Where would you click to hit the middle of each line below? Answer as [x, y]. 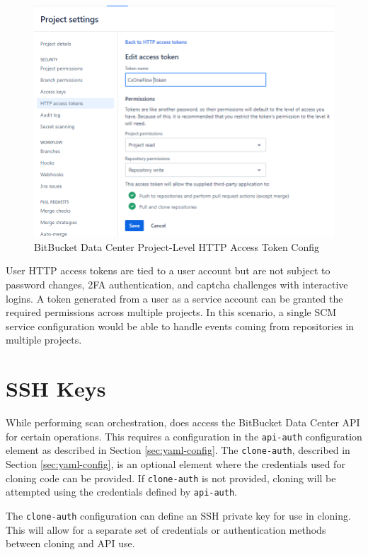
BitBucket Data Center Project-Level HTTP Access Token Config [177, 246]
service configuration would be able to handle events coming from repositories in [180, 326]
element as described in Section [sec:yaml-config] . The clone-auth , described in [178, 450]
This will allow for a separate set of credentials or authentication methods [166, 529]
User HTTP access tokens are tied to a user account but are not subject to [168, 270]
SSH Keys [56, 388]
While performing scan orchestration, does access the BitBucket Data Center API [183, 422]
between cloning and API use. [70, 543]
